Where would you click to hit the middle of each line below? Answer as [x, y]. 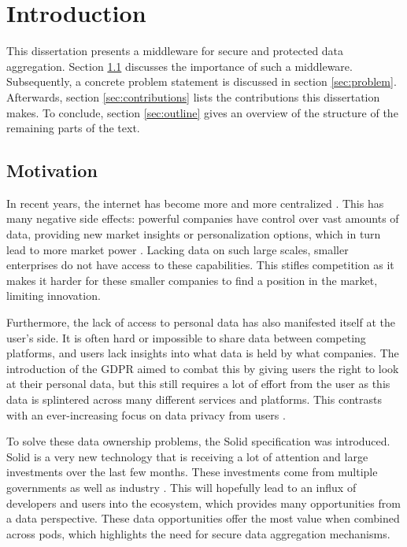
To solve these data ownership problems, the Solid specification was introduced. [198, 441]
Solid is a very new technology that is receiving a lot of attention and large [187, 456]
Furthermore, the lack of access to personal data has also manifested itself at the [201, 322]
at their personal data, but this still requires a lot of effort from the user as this [198, 384]
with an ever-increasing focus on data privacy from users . [146, 414]
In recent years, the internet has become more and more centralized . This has [195, 203]
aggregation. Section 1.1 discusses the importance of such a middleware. [179, 66]
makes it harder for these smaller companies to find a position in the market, [192, 280]
